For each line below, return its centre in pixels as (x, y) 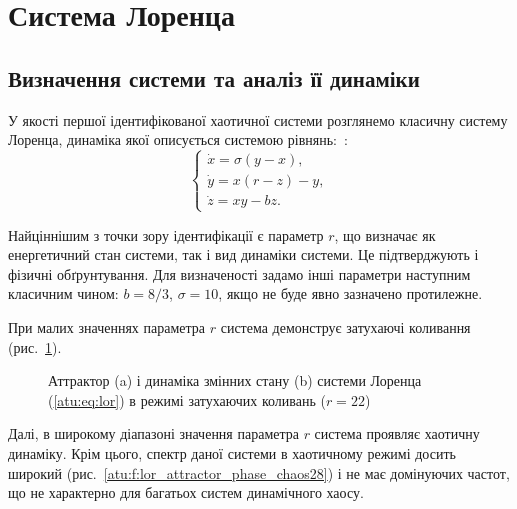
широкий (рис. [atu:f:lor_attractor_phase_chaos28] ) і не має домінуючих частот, (259, 472)
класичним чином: (63, 293)
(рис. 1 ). (35, 346)
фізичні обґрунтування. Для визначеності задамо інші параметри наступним (239, 273)
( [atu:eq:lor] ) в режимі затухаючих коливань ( (187, 399)
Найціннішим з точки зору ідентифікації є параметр (166, 234)
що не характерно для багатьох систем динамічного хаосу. (186, 492)
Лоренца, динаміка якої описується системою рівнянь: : (178, 139)
